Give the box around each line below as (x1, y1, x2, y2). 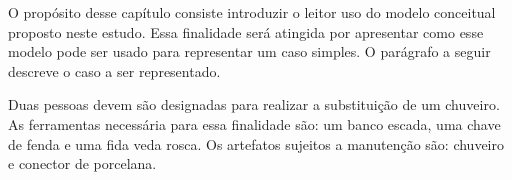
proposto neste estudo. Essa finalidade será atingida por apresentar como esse (8, 21, 484, 42)
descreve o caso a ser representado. (8, 60, 221, 81)
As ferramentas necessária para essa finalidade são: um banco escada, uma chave (8, 113, 501, 134)
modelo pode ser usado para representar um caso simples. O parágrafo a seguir (8, 41, 491, 62)
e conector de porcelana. (8, 153, 157, 174)
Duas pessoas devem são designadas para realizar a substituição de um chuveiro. (8, 94, 500, 115)
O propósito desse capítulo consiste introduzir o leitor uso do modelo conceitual (8, 2, 496, 22)
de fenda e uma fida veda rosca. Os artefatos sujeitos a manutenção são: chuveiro (8, 133, 504, 154)
